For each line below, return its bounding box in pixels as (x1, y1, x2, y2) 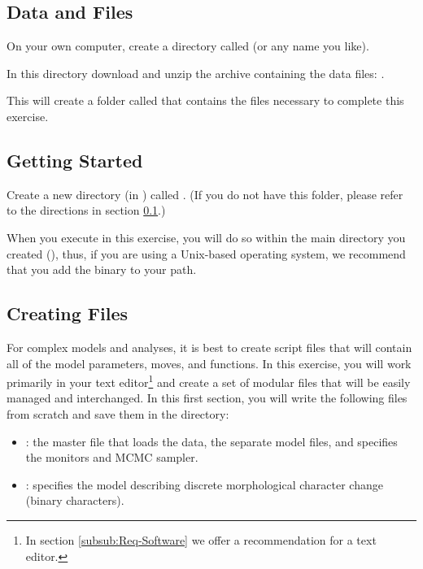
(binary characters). (25, 492, 124, 509)
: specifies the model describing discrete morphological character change (25, 476, 383, 493)
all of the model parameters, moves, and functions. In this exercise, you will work (7, 354, 412, 371)
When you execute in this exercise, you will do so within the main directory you (7, 228, 406, 245)
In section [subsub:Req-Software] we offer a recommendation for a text (25, 531, 377, 548)
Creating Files (7, 301, 129, 326)
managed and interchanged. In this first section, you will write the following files (7, 389, 408, 406)
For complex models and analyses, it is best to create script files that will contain (7, 338, 412, 355)
